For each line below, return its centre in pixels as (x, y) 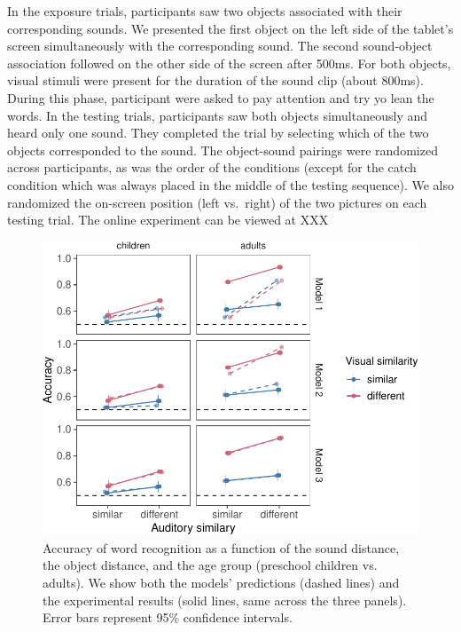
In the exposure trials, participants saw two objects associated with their (205, 11)
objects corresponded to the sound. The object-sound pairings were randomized (223, 150)
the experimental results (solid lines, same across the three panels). (225, 600)
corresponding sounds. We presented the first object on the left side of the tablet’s (230, 28)
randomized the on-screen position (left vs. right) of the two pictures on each (217, 202)
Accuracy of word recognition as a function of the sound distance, (221, 547)
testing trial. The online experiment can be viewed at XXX (168, 220)
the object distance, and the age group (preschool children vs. (210, 565)
